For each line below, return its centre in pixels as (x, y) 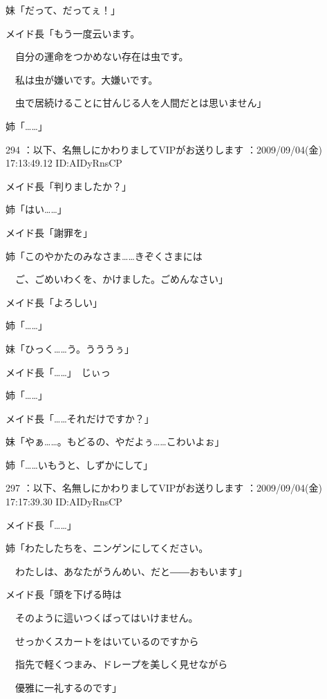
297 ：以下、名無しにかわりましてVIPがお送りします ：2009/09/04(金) (164, 488)
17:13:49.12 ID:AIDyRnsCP (64, 163)
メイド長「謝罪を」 (49, 232)
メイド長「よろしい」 (54, 302)
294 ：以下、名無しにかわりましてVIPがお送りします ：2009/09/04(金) (164, 149)
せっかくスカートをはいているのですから (107, 641)
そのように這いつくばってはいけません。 (106, 618)
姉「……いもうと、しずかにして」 (80, 464)
